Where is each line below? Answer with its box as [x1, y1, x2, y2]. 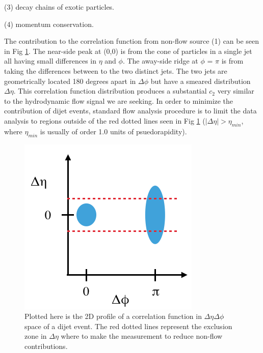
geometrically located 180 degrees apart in [4, 75, 136, 86]
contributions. [24, 340, 68, 351]
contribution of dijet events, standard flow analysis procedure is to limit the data [4, 105, 257, 116]
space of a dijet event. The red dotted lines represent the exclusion [24, 320, 232, 331]
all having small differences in [4, 55, 97, 66]
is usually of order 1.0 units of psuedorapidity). [40, 126, 187, 136]
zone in [24, 331, 47, 341]
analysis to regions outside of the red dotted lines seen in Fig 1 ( [4, 115, 205, 126]
